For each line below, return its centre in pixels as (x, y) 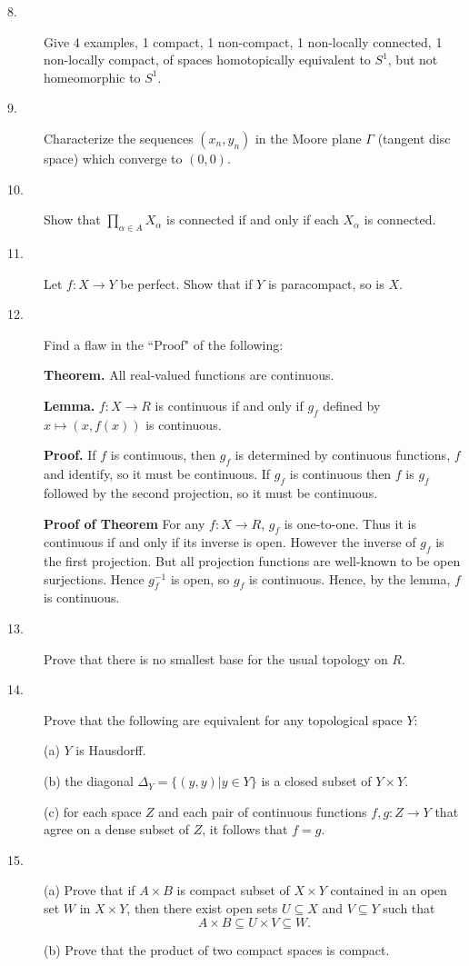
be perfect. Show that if (186, 283)
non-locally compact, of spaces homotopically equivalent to (207, 60)
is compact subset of (233, 890)
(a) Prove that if (90, 890)
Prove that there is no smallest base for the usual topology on (216, 658)
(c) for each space (93, 811)
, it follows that (245, 829)
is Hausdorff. (111, 750)
